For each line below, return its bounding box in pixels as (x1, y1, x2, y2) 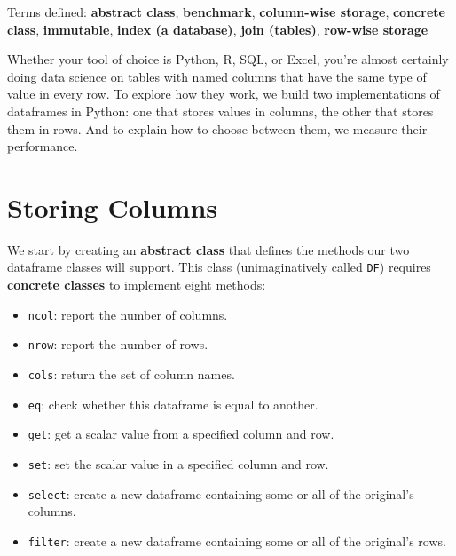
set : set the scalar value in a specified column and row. (28, 455, 329, 473)
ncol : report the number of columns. (28, 305, 228, 323)
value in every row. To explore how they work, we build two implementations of (7, 84, 440, 103)
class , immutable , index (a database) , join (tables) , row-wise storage (7, 20, 428, 38)
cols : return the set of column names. (28, 365, 235, 384)
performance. (7, 137, 78, 155)
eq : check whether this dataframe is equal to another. (28, 394, 318, 413)
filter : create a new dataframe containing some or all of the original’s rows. (28, 531, 446, 550)
